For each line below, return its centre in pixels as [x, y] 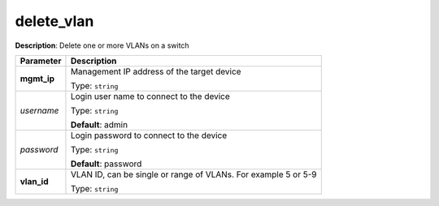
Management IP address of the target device [156, 71]
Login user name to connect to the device [150, 96]
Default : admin [99, 124]
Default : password [106, 164]
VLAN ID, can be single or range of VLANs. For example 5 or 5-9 [193, 174]
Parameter [41, 61]
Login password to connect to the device [149, 135]
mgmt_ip [37, 79]
